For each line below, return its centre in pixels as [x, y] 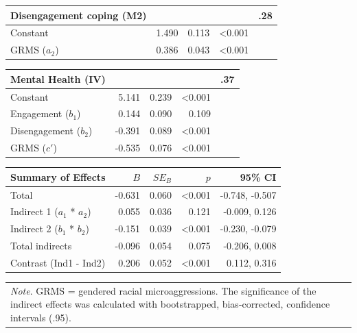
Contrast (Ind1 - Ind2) [58, 262]
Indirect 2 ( [34, 229]
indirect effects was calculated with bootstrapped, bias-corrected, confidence [170, 304]
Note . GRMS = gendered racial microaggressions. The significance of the [163, 290]
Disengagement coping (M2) [79, 15]
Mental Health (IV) [58, 78]
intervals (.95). [41, 317]
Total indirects [41, 246]
